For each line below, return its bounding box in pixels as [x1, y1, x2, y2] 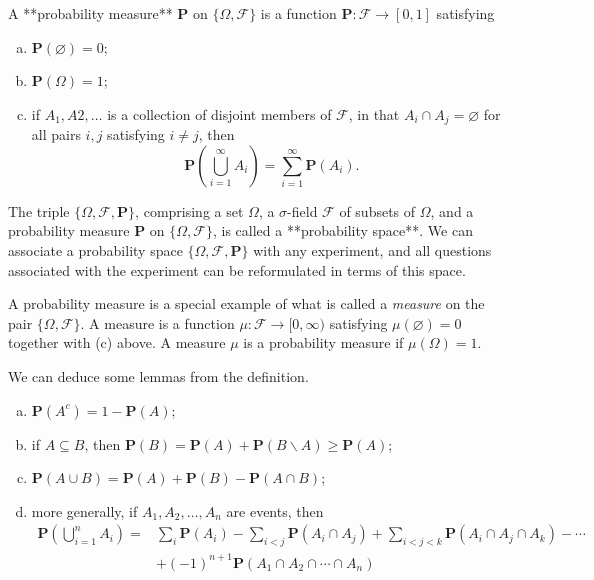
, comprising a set [135, 200, 244, 221]
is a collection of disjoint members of [107, 103, 332, 124]
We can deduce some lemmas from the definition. [8, 365, 309, 386]
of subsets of [339, 200, 416, 221]
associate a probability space [8, 240, 183, 261]
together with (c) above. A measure [8, 332, 226, 353]
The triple [8, 200, 70, 221]
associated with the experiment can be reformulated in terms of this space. [8, 259, 466, 280]
